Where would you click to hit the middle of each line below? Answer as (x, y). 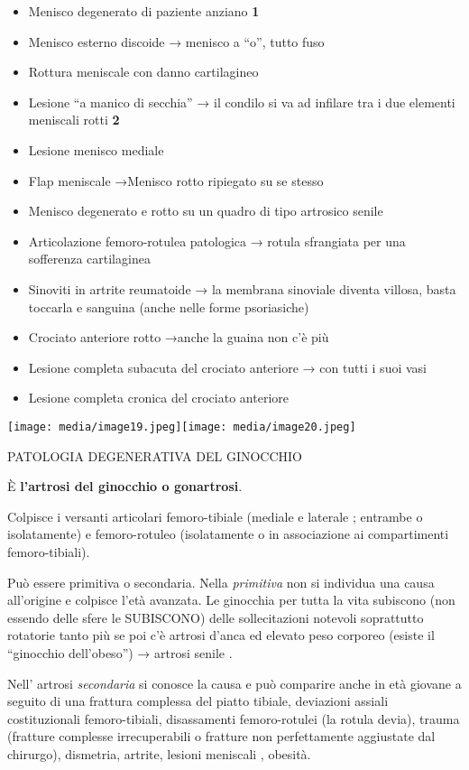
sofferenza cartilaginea (89, 259)
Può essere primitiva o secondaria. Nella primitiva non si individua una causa (221, 582)
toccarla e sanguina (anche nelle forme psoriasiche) (169, 306)
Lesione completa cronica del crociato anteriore (158, 398)
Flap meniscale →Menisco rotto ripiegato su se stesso (176, 180)
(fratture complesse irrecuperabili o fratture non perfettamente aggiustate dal (221, 736)
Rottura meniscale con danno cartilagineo (143, 72)
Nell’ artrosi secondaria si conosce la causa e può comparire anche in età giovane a (234, 683)
